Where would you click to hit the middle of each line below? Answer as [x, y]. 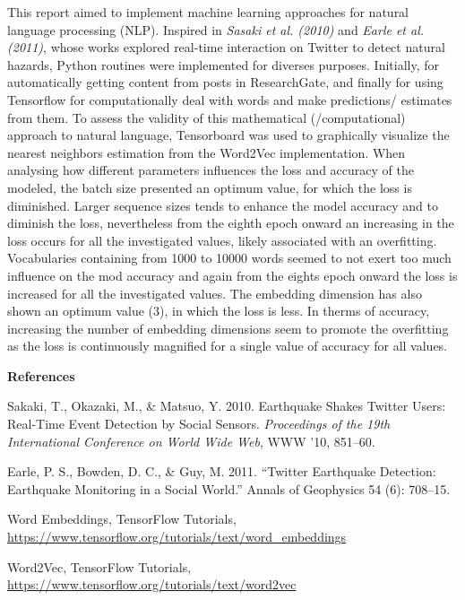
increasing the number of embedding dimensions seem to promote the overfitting [228, 328]
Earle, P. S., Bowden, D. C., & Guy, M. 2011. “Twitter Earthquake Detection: [222, 471]
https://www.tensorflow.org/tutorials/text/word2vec [152, 584]
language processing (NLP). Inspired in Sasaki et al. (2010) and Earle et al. [216, 29]
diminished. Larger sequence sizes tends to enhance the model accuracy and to [223, 205]
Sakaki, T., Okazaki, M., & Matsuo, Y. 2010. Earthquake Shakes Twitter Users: [227, 406]
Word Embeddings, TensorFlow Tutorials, [122, 519]
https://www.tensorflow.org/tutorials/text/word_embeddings [177, 537]
